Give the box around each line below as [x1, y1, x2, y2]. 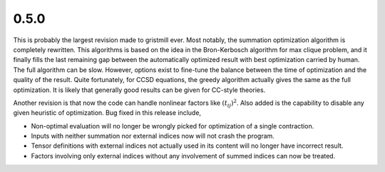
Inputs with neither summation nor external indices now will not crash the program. [31, 132, 274, 141]
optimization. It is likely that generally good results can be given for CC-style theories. [13, 86, 266, 94]
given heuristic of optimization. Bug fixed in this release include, [13, 108, 202, 117]
